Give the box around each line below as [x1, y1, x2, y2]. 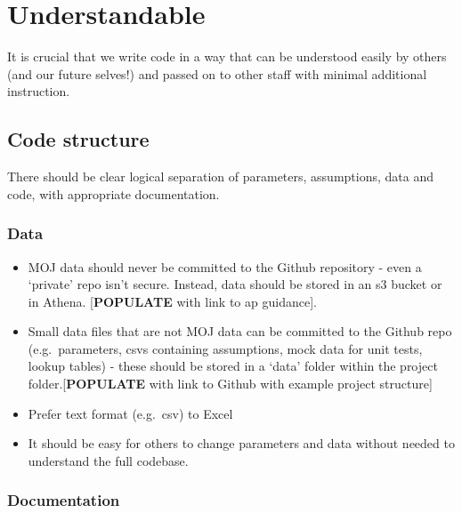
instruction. [7, 82, 70, 100]
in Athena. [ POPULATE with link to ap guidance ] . [28, 292, 317, 310]
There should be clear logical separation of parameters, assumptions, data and [7, 167, 434, 186]
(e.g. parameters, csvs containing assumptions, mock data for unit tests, [28, 339, 423, 357]
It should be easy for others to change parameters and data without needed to [28, 434, 455, 453]
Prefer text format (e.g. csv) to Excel [28, 404, 233, 422]
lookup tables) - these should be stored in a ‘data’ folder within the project [28, 357, 438, 375]
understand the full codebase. [28, 451, 189, 469]
